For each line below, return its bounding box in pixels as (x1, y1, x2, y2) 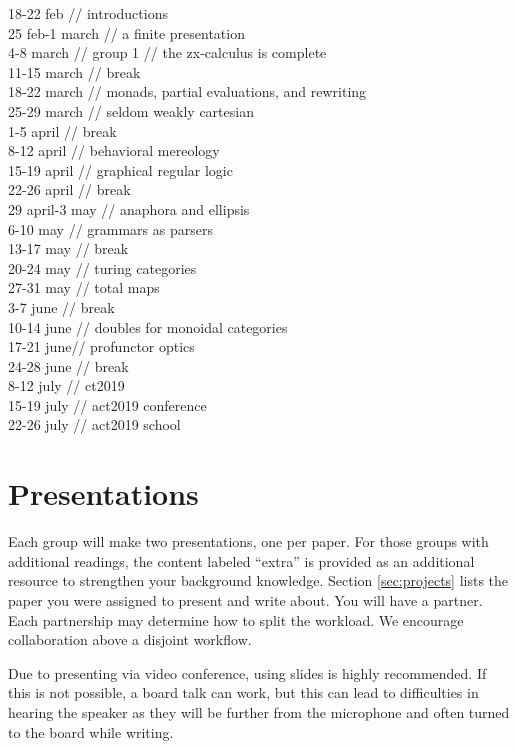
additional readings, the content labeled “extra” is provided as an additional (8, 550, 475, 571)
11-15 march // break (8, 61, 141, 82)
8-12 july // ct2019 (8, 375, 125, 396)
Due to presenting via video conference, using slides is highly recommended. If (8, 662, 487, 683)
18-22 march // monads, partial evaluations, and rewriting (8, 81, 367, 102)
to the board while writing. (8, 721, 174, 742)
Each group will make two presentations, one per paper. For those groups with (8, 531, 489, 552)
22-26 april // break (8, 179, 131, 200)
